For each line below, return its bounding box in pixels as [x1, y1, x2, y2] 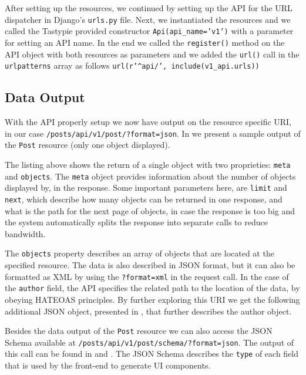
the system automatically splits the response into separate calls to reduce [5, 216, 268, 228]
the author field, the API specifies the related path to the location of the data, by [5, 282, 300, 294]
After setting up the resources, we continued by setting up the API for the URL [5, 2, 292, 13]
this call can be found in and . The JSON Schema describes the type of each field [5, 347, 299, 360]
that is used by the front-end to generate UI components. [5, 359, 211, 371]
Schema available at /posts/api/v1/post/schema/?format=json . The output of [5, 336, 294, 348]
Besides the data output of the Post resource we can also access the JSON [5, 325, 273, 337]
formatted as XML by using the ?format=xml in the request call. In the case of [5, 270, 289, 282]
